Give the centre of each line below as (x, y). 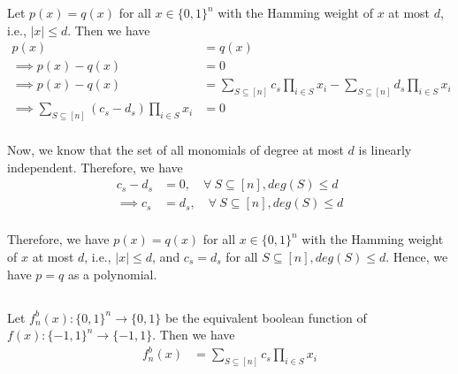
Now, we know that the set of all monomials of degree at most (176, 150)
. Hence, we (417, 256)
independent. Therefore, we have (95, 167)
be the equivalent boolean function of (266, 317)
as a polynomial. (112, 274)
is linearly (385, 150)
